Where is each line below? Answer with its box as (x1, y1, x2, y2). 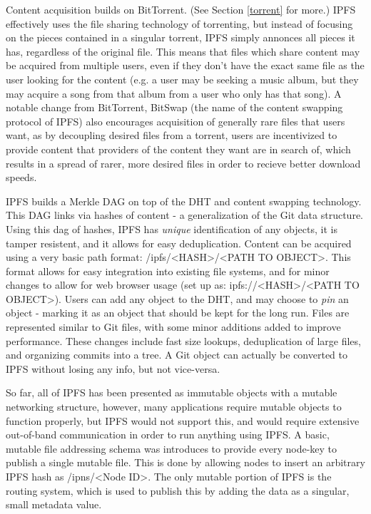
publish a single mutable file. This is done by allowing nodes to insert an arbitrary (6, 455, 365, 470)
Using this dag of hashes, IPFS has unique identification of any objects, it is (6, 221, 337, 236)
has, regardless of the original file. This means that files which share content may (6, 43, 360, 58)
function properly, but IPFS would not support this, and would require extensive (6, 413, 360, 428)
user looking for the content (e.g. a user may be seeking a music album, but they (6, 71, 359, 86)
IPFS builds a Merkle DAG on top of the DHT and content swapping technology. (6, 193, 362, 208)
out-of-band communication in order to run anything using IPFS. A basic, (6, 427, 330, 442)
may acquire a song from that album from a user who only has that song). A (6, 86, 342, 101)
